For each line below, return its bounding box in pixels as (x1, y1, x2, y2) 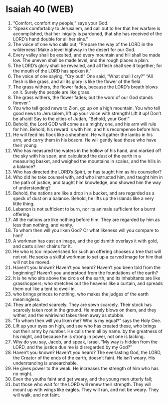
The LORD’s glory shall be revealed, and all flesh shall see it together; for (12, 62, 163, 68)
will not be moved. (12, 259, 51, 265)
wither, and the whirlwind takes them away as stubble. (12, 312, 125, 318)
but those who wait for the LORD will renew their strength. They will (12, 381, 152, 387)
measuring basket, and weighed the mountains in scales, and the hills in (12, 158, 161, 164)
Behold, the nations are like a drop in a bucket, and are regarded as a (12, 190, 155, 196)
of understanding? (12, 184, 51, 190)
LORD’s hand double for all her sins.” (12, 36, 88, 42)
